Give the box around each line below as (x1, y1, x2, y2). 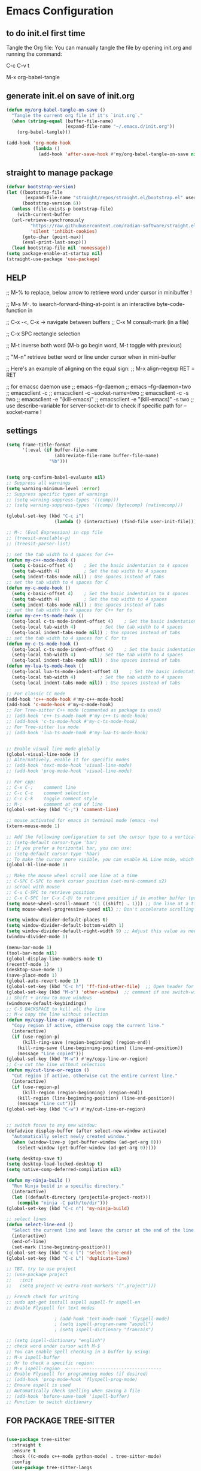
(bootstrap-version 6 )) (22, 200, 82, 206)
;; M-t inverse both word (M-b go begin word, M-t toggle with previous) (6, 341, 182, 349)
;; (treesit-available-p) (6, 535, 71, 541)
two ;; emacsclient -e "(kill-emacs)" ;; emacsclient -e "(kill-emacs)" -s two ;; (6, 395, 194, 403)
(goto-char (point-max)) (22, 234, 84, 240)
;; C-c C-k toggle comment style (6, 795, 98, 801)
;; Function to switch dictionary (6, 1399, 93, 1405)
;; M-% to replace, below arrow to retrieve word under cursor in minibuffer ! (6, 289, 193, 296)
